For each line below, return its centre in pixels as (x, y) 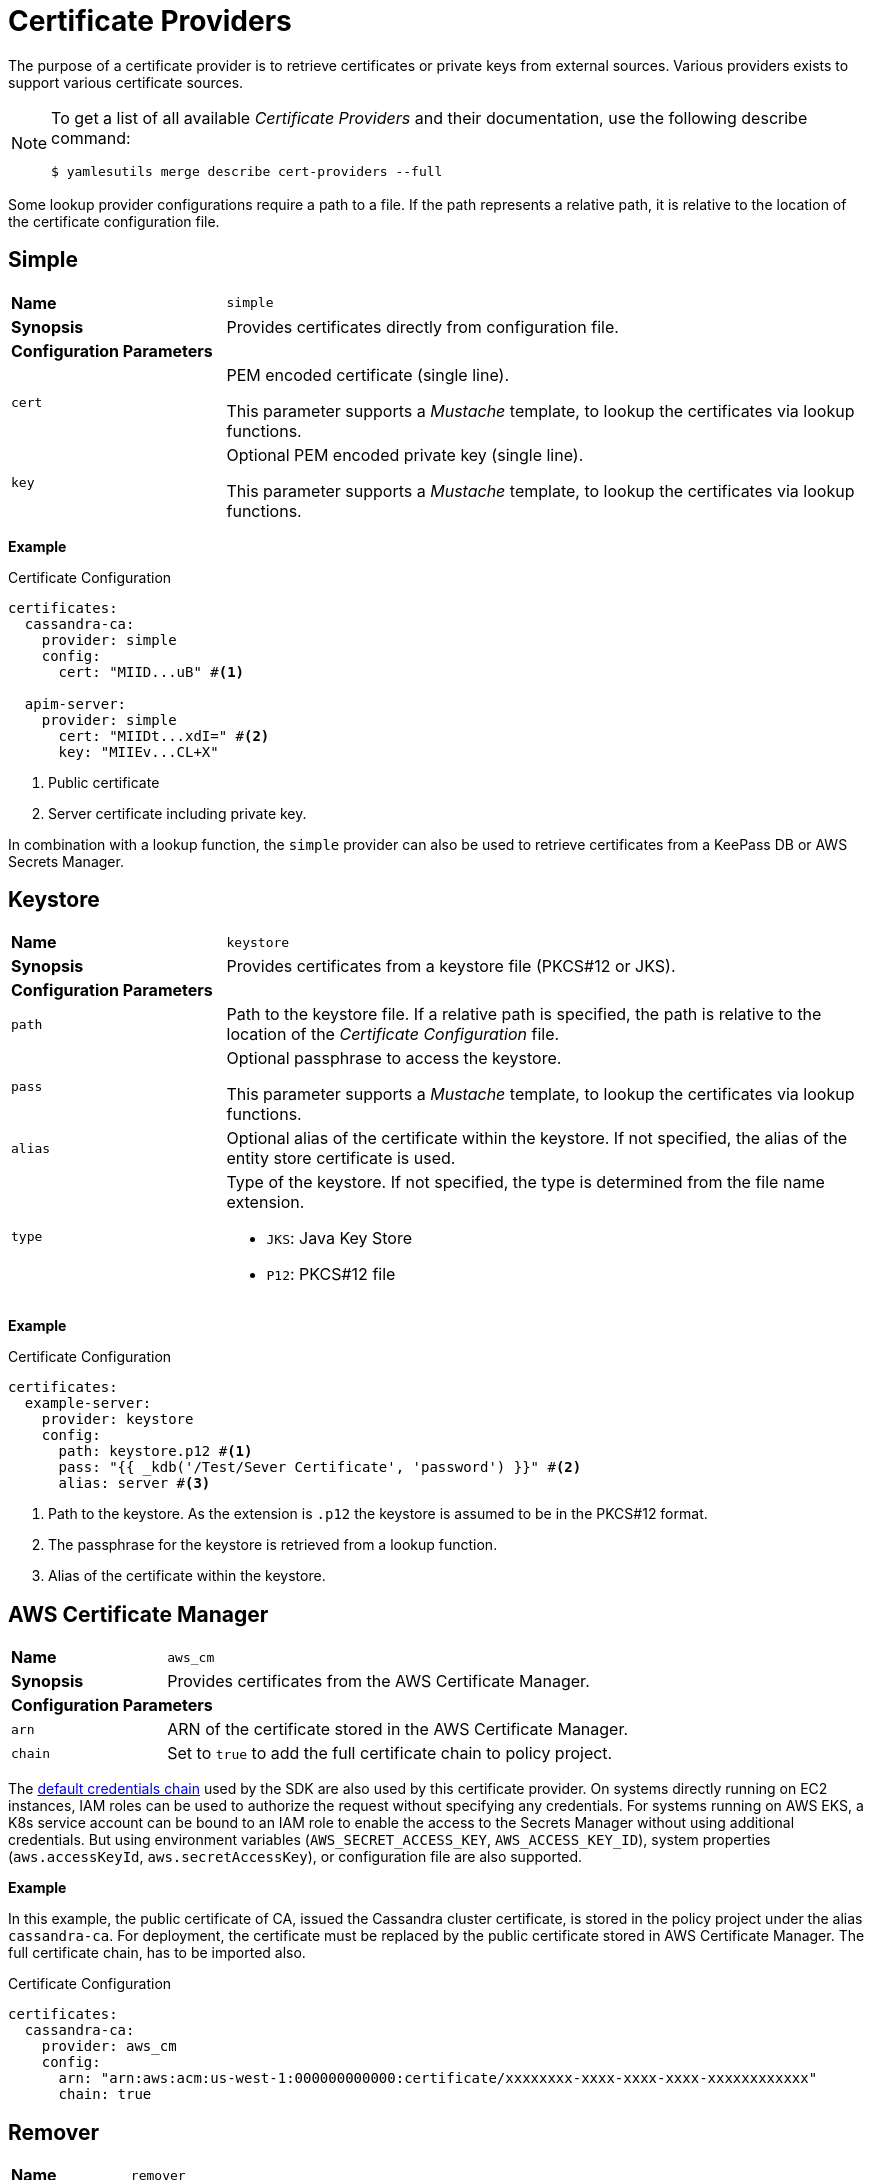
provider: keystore (117, 1419)
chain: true (105, 2094)
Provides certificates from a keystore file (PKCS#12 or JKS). (451, 966)
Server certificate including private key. (177, 813)
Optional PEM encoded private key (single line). (405, 454)
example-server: (88, 1403)
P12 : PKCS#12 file (331, 1274)
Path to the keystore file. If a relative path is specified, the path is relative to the (524, 1014)
